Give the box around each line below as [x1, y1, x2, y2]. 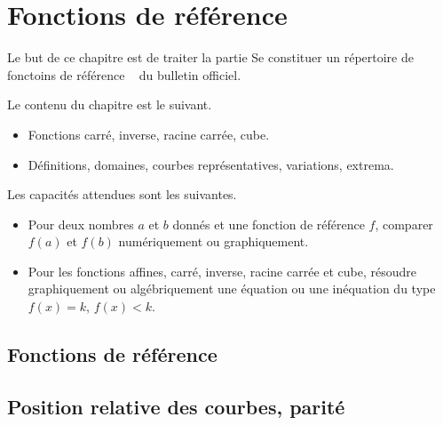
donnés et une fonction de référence [172, 214, 365, 233]
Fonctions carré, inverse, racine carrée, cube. [28, 124, 270, 143]
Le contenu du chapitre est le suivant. [7, 95, 212, 114]
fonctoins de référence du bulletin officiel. [7, 65, 241, 84]
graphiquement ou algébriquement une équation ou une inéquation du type [28, 279, 436, 298]
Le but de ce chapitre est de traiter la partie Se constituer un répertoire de [7, 48, 414, 67]
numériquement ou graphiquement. [118, 232, 309, 251]
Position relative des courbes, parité [7, 392, 345, 420]
